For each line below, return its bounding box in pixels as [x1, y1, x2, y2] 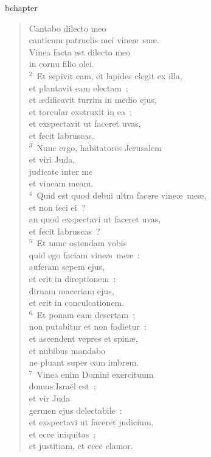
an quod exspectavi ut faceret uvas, [29, 213, 161, 225]
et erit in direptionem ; [29, 272, 116, 285]
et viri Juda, [29, 153, 75, 166]
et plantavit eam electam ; [29, 81, 128, 94]
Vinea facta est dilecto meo [29, 45, 131, 58]
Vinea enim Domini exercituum [36, 367, 154, 380]
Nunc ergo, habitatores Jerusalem [36, 141, 162, 154]
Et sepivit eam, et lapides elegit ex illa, [36, 69, 182, 82]
